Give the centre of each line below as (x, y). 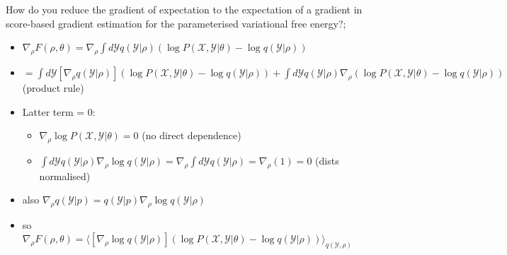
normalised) (65, 176)
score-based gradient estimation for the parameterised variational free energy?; (176, 23)
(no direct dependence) (192, 135)
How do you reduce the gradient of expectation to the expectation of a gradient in (184, 9)
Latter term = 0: (59, 111)
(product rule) (53, 87)
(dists (327, 160)
